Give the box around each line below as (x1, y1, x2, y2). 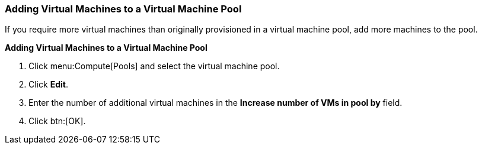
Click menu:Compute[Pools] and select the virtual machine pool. (28, 61, 280, 72)
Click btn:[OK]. (28, 116, 86, 127)
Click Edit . (28, 79, 68, 90)
